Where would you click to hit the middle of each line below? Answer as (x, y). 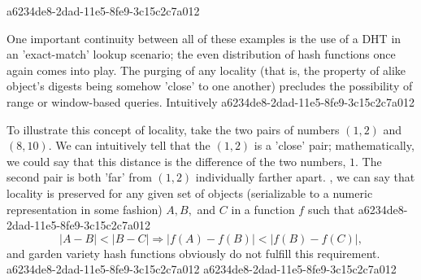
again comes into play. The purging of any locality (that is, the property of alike (206, 70)
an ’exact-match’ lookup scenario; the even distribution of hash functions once (201, 54)
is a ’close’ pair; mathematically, (334, 145)
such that (331, 209)
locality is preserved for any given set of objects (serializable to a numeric (190, 192)
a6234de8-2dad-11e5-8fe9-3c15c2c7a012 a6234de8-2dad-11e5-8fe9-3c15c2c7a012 (202, 269)
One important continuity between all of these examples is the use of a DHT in (204, 38)
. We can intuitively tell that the (129, 145)
